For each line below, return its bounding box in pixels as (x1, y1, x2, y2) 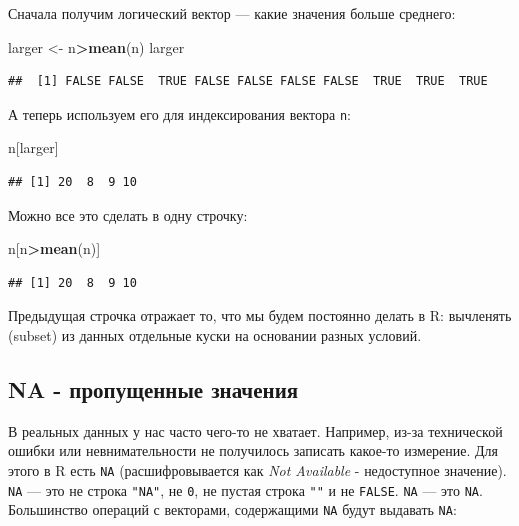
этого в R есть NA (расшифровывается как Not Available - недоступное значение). (8, 459, 507, 480)
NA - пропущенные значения (8, 373, 299, 404)
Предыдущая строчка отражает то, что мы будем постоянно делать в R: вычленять (8, 305, 512, 326)
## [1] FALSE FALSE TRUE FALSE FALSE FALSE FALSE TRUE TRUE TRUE (8, 74, 488, 89)
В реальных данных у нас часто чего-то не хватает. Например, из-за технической (8, 420, 503, 441)
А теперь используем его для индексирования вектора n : (8, 103, 351, 124)
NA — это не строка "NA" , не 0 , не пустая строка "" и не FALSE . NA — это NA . (8, 479, 483, 500)
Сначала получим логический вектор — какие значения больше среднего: (8, 3, 456, 23)
